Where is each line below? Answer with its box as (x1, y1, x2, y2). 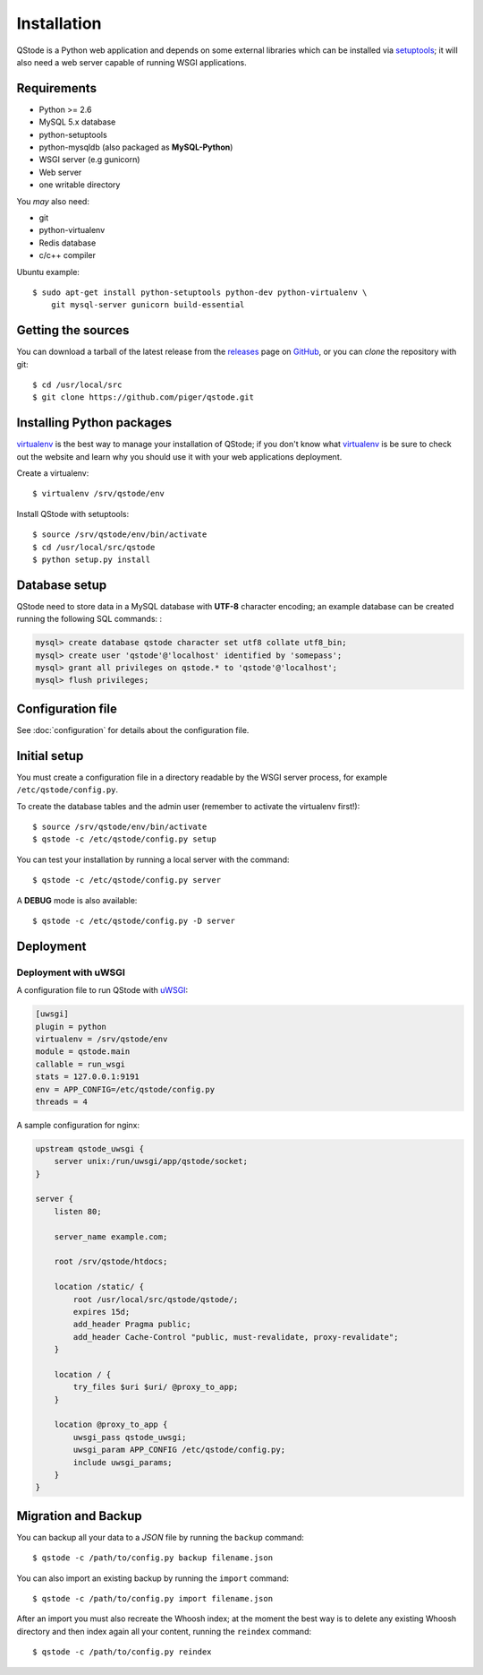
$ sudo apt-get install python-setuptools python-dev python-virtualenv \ (32, 287, 368, 298)
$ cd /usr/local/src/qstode (32, 542, 156, 552)
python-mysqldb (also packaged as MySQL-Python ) (38, 142, 233, 152)
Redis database (38, 237, 97, 248)
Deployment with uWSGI (16, 966, 125, 979)
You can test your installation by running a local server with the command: (16, 854, 290, 865)
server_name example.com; (54, 1231, 168, 1241)
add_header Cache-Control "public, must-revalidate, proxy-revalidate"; (72, 1332, 399, 1342)
